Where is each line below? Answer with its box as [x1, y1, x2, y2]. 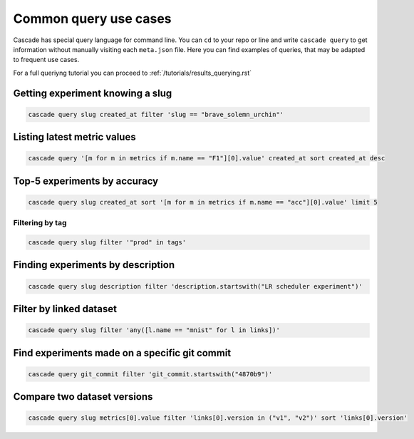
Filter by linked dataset [13, 303, 118, 315]
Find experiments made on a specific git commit [13, 346, 232, 359]
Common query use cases [13, 11, 172, 26]
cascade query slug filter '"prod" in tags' [28, 239, 187, 247]
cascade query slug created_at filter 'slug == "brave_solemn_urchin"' [28, 110, 284, 118]
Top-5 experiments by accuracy [13, 175, 159, 187]
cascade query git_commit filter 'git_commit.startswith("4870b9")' [28, 370, 273, 378]
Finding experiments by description [13, 259, 175, 271]
